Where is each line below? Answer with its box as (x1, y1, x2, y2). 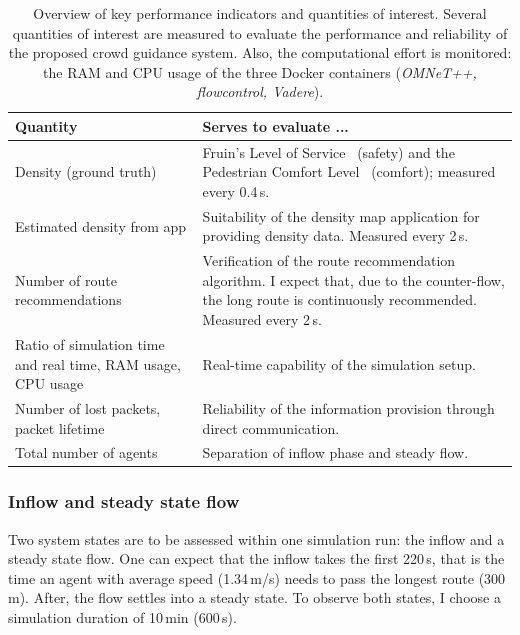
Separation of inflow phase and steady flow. (202, 442, 469, 463)
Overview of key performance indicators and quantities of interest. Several (33, 3, 487, 23)
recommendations (15, 289, 122, 310)
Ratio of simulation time (15, 333, 165, 354)
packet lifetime (15, 417, 105, 438)
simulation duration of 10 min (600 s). (8, 607, 237, 628)
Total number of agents (15, 442, 158, 463)
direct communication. (202, 417, 340, 438)
